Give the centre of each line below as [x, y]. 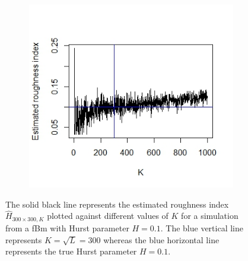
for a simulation [210, 216]
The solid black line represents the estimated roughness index [117, 204]
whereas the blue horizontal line [161, 239]
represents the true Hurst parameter [71, 251]
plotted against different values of [108, 216]
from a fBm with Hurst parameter [67, 227]
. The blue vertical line [202, 227]
